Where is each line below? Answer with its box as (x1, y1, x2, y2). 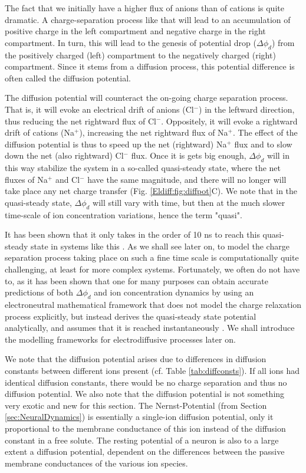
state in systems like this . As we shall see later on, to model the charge (31, 239, 289, 252)
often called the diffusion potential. (5, 71, 131, 84)
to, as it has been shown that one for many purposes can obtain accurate (5, 274, 268, 287)
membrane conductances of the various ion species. (5, 456, 188, 469)
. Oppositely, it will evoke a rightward (161, 114, 298, 127)
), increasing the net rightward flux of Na (79, 126, 228, 139)
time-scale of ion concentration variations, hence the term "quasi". (5, 208, 242, 221)
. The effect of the (233, 126, 298, 139)
